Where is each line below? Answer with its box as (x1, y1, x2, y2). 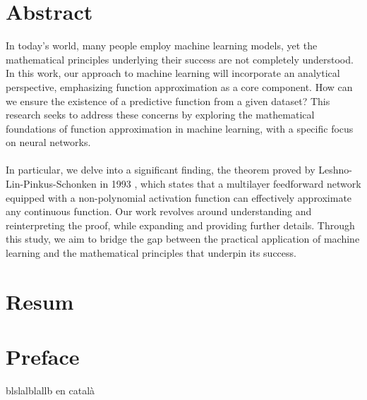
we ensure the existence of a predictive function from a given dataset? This (6, 93, 330, 108)
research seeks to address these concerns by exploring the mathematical (6, 107, 315, 122)
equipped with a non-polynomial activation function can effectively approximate (6, 190, 352, 205)
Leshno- (318, 162, 352, 177)
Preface (6, 342, 80, 371)
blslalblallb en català (6, 383, 95, 398)
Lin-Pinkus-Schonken (6, 176, 97, 191)
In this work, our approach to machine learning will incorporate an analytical (6, 66, 340, 80)
